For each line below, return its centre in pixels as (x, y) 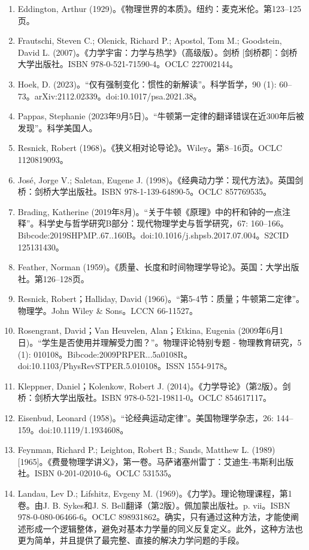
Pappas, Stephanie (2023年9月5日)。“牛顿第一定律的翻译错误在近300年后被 (161, 116)
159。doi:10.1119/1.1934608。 (73, 429)
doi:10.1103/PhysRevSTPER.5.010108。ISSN (101, 366)
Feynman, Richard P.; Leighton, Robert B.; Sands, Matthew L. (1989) (146, 450)
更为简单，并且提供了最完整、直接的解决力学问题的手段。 (131, 540)
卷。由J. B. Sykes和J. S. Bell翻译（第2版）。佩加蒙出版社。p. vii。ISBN (154, 505)
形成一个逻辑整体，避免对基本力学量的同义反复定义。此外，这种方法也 (164, 528)
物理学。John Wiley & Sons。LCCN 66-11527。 (108, 310)
